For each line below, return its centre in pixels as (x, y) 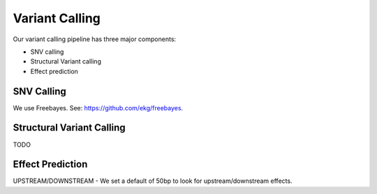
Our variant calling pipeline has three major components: (95, 39)
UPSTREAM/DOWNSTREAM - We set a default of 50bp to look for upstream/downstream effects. (153, 181)
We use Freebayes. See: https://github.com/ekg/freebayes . (98, 107)
